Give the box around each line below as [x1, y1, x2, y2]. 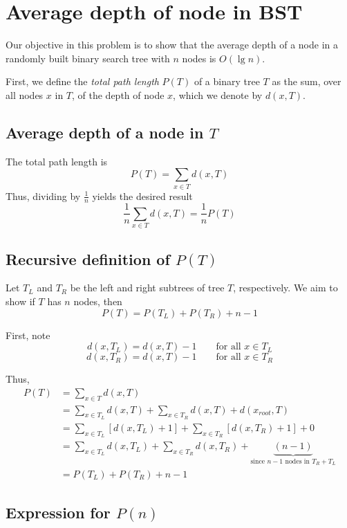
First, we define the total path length [6, 74, 159, 89]
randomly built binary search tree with [6, 51, 170, 65]
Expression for [6, 502, 111, 523]
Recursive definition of [6, 248, 170, 269]
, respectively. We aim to [233, 280, 338, 295]
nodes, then [73, 294, 122, 309]
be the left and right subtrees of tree [70, 280, 225, 295]
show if [6, 294, 35, 309]
